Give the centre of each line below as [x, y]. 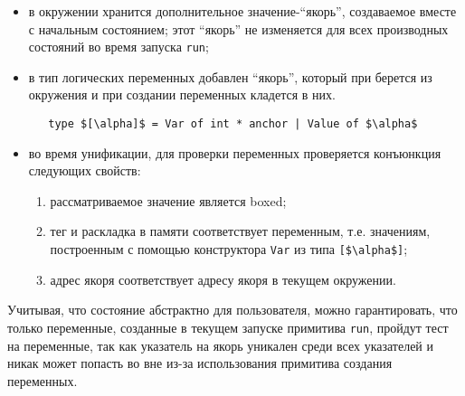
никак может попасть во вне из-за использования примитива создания [200, 363]
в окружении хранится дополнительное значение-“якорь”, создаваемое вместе [242, 11]
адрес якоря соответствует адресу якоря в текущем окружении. [223, 279]
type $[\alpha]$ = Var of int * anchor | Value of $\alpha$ [233, 124]
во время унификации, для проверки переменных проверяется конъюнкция [235, 152]
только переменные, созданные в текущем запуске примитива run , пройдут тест [228, 327]
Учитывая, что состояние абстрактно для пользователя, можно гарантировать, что [232, 310]
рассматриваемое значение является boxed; [168, 200]
